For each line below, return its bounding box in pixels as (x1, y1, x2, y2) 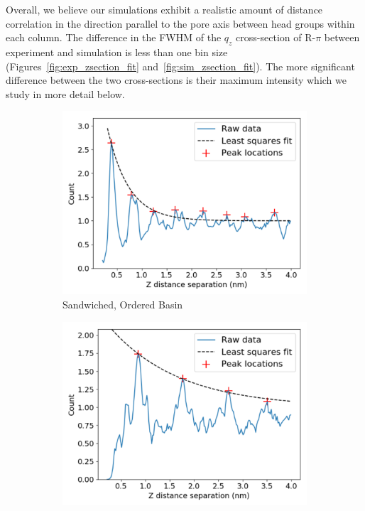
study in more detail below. (6, 86, 125, 101)
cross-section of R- (236, 30, 316, 45)
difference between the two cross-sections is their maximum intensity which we (6, 72, 347, 87)
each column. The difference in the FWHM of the (6, 30, 222, 45)
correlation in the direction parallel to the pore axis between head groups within (6, 16, 355, 31)
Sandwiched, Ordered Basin (62, 296, 183, 311)
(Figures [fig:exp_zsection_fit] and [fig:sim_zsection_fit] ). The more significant (6, 58, 355, 73)
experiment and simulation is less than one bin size (6, 44, 228, 59)
